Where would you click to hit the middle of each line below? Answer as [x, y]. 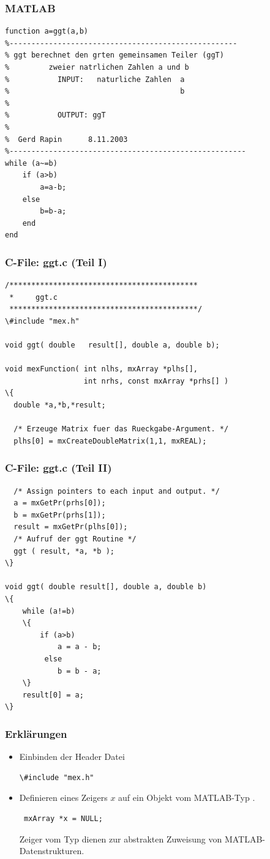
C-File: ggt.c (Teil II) [58, 468]
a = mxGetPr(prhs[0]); [60, 503]
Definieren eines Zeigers [63, 798]
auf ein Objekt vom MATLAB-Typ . [187, 798]
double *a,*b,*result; [60, 405]
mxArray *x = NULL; [63, 818]
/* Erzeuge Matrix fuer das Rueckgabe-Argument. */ [121, 429]
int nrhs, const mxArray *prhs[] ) [156, 381]
